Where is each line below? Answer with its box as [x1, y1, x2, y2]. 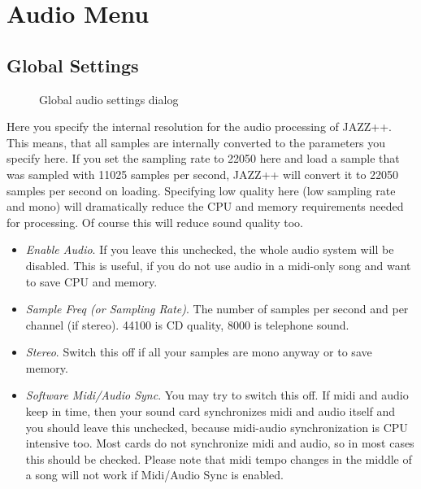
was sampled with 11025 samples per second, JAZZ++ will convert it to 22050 [7, 165, 399, 182]
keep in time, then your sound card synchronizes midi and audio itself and [25, 403, 396, 420]
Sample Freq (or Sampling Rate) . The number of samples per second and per [25, 300, 409, 317]
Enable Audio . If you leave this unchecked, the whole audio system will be [25, 241, 394, 258]
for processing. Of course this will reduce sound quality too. [7, 213, 303, 230]
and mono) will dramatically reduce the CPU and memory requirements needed [7, 198, 404, 215]
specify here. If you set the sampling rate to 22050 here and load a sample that [7, 150, 400, 167]
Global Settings [7, 52, 139, 77]
